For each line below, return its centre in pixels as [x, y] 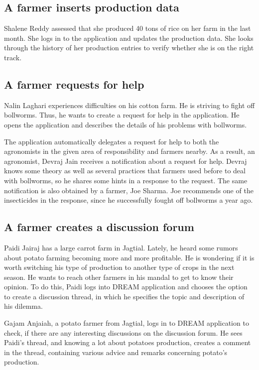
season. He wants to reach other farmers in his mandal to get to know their [119, 277]
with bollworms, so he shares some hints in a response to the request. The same [126, 180]
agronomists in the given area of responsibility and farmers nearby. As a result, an [129, 151]
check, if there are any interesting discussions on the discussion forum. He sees [123, 332]
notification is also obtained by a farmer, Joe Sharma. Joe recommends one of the [129, 190]
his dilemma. [23, 306]
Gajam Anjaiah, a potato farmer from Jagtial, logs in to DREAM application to [127, 323]
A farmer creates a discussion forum [99, 227]
